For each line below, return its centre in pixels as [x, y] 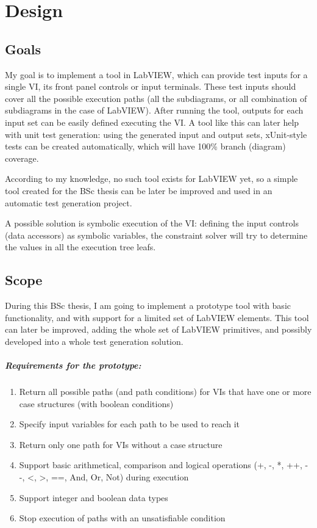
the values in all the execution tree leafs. [80, 247]
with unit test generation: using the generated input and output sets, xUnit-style [156, 134]
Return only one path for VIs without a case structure [121, 444]
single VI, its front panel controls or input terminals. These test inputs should [151, 86]
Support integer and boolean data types [94, 497]
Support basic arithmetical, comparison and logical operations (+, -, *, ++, [161, 465]
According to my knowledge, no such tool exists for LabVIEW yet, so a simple [151, 179]
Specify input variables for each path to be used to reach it [129, 424]
